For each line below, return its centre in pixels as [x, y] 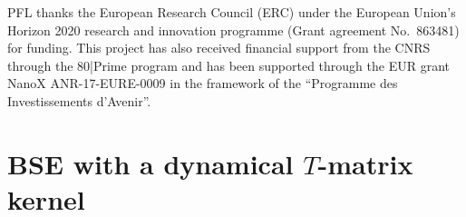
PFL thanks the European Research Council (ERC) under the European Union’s [232, 12]
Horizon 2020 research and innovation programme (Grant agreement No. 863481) [233, 30]
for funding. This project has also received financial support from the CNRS [219, 48]
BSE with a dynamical [150, 163]
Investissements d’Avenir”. [79, 100]
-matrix [365, 163]
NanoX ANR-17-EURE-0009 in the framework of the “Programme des [203, 83]
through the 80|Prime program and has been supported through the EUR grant [228, 65]
